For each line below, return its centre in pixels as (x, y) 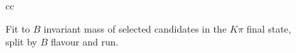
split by (21, 42)
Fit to (18, 28)
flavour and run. (84, 42)
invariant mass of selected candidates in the (135, 28)
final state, (269, 28)
